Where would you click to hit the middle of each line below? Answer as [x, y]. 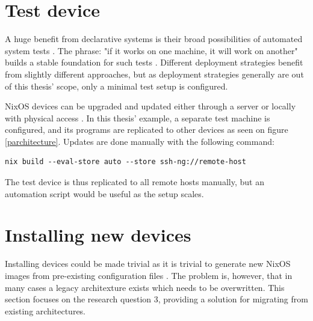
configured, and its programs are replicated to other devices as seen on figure [147, 130]
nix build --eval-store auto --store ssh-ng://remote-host [126, 162]
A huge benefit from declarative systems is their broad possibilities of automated [154, 39]
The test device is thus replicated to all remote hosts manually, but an [135, 182]
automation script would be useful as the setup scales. [104, 193]
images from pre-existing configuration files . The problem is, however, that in [149, 275]
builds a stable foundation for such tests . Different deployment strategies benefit [154, 62]
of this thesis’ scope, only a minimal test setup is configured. [116, 86]
